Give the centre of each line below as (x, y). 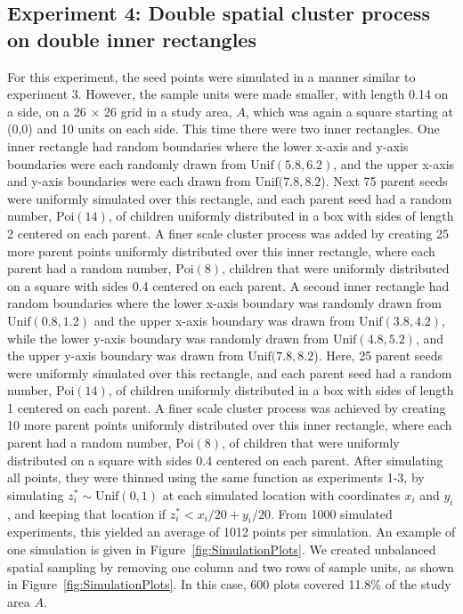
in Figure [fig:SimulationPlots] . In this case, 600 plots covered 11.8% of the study (229, 584)
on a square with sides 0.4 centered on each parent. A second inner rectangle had (228, 285)
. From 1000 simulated (332, 513)
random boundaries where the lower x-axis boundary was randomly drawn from (224, 303)
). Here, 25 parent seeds (378, 355)
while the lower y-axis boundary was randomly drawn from (168, 338)
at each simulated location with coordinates (281, 494)
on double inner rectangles (132, 39)
